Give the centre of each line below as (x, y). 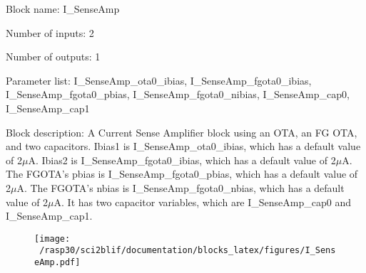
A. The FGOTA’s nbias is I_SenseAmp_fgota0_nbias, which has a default (181, 187)
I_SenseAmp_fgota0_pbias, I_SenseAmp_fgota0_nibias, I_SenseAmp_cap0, (178, 94)
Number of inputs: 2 (50, 32)
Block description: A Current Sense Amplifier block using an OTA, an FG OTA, (182, 132)
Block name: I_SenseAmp (63, 9)
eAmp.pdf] (57, 263)
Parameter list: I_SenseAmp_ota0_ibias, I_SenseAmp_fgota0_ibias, (159, 80)
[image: (52, 239)
